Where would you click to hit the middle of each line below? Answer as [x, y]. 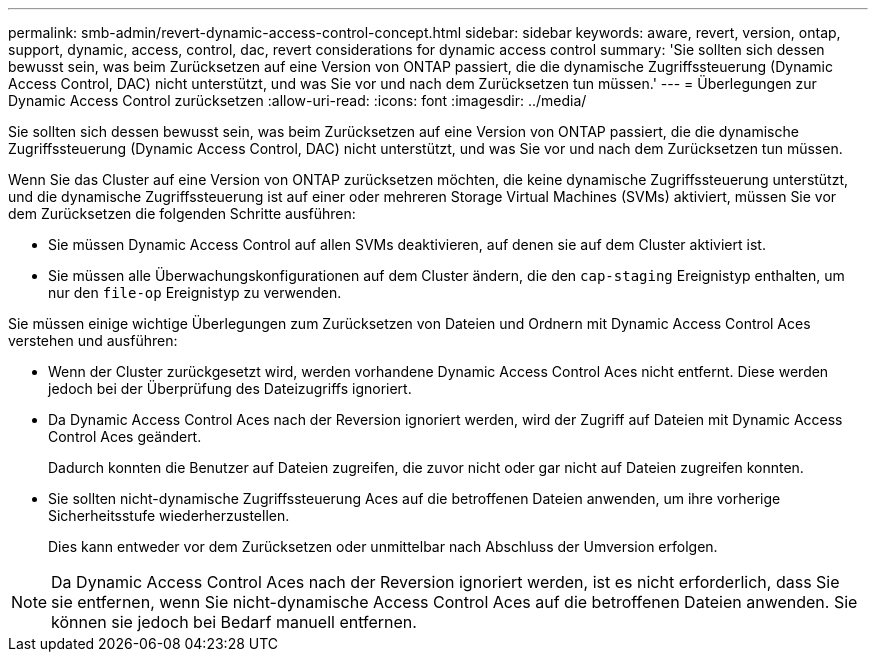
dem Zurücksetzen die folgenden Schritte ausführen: [182, 213]
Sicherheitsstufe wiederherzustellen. [169, 515]
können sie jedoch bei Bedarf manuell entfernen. [234, 622]
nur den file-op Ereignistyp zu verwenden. [195, 292]
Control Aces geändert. [125, 436]
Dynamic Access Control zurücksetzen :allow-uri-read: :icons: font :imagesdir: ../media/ [297, 100]
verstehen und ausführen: [93, 340]
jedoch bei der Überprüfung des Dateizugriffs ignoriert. [230, 388]
